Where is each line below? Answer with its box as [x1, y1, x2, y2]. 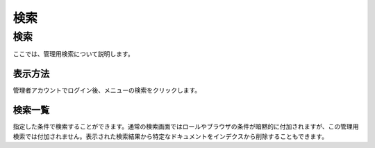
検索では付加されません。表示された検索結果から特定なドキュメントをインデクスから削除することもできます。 [12, 132, 328, 140]
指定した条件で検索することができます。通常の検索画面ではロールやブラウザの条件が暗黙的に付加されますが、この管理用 [12, 122, 359, 131]
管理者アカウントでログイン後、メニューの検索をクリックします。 [12, 86, 201, 95]
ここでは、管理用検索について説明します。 [12, 50, 135, 58]
